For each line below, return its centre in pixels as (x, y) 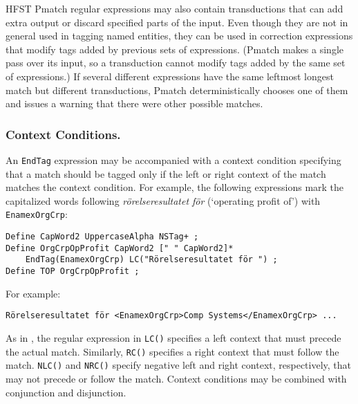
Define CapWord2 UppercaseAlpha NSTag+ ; (102, 237)
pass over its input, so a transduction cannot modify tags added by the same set (176, 63)
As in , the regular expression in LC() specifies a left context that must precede (173, 337)
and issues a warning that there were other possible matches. (134, 103)
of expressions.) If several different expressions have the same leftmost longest (170, 76)
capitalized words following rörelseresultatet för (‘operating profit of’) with (163, 200)
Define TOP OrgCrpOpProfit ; (73, 272)
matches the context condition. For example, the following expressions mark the (175, 187)
